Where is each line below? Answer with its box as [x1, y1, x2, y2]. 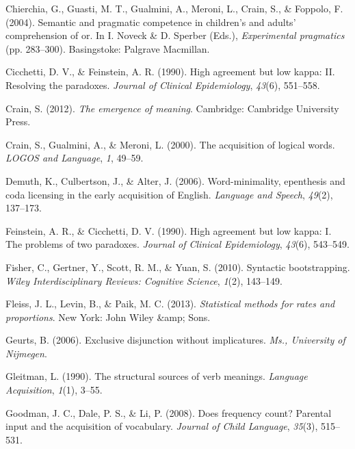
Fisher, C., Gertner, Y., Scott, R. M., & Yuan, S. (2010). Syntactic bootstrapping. [5, 259, 350, 274]
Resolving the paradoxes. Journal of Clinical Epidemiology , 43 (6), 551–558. [5, 77, 320, 92]
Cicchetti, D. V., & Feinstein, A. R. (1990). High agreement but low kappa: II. [5, 64, 335, 79]
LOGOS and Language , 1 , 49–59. [5, 151, 144, 165]
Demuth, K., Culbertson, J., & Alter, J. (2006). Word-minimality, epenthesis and [5, 173, 345, 188]
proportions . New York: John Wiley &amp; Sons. [5, 309, 211, 324]
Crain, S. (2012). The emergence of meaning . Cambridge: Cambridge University [5, 101, 339, 115]
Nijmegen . [5, 346, 47, 360]
